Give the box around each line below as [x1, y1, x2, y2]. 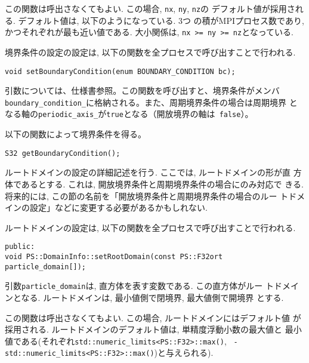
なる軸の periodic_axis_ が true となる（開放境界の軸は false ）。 [5, 107, 254, 120]
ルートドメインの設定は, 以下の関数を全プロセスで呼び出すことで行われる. [5, 221, 296, 233]
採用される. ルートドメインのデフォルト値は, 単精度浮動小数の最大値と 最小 [5, 323, 302, 336]
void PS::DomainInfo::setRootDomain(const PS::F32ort [5, 253, 223, 261]
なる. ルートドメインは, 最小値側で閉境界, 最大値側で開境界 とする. [21, 291, 284, 303]
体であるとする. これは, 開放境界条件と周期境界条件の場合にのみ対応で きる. [5, 177, 304, 190]
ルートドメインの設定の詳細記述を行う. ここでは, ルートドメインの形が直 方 [5, 166, 302, 179]
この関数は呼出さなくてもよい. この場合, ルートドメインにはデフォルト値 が [5, 311, 301, 324]
